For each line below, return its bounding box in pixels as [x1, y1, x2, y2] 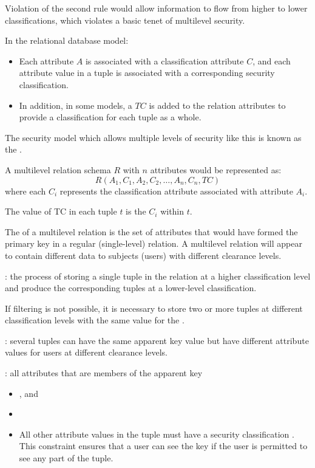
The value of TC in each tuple [5, 205, 117, 218]
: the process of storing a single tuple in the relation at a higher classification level [5, 269, 311, 282]
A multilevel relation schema [5, 163, 111, 176]
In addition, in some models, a [19, 98, 132, 111]
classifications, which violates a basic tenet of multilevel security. [5, 13, 245, 26]
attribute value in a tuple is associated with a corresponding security [19, 66, 275, 79]
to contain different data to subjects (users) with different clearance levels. [5, 249, 282, 261]
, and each [252, 54, 291, 67]
